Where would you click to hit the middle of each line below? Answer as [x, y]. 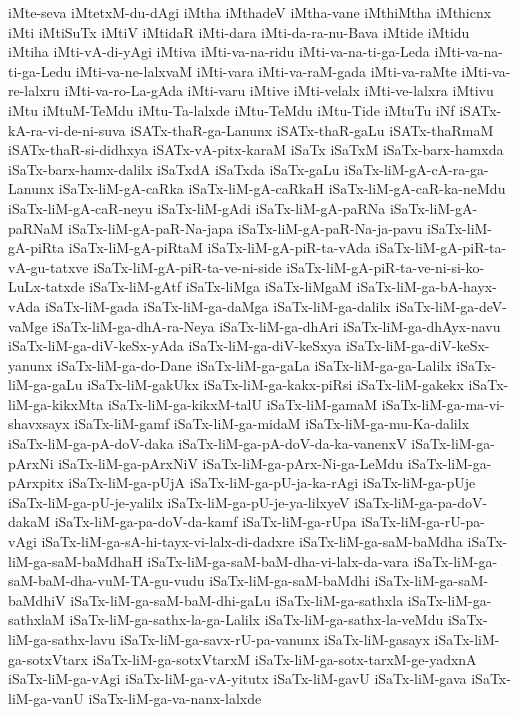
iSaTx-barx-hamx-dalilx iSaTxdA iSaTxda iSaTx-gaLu [174, 168]
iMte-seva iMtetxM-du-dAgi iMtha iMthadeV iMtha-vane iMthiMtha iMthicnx [250, 12]
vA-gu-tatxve [48, 266]
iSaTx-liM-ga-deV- [451, 305]
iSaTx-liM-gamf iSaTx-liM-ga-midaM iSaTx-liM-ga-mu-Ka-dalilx [272, 423]
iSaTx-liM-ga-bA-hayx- [426, 286]
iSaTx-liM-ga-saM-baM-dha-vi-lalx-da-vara [278, 560]
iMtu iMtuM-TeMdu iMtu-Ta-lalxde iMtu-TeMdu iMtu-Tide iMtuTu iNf [231, 109]
